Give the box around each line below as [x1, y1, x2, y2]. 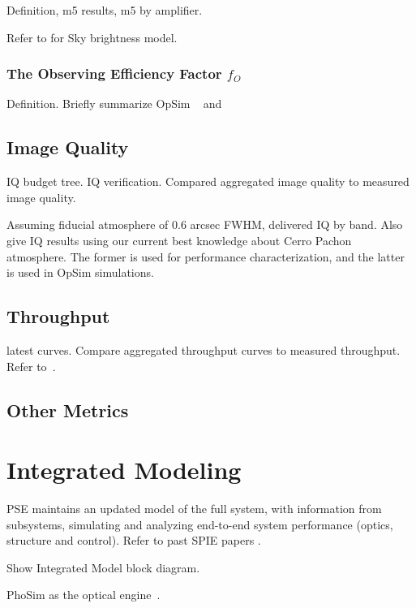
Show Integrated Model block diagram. [6, 558, 200, 576]
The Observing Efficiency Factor [6, 63, 222, 84]
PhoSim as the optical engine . [6, 586, 161, 603]
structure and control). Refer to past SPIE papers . [6, 532, 261, 549]
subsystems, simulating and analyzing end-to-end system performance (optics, [6, 515, 393, 533]
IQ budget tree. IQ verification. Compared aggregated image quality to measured [6, 173, 410, 190]
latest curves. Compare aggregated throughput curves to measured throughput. [6, 341, 401, 358]
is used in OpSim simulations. [6, 264, 154, 281]
